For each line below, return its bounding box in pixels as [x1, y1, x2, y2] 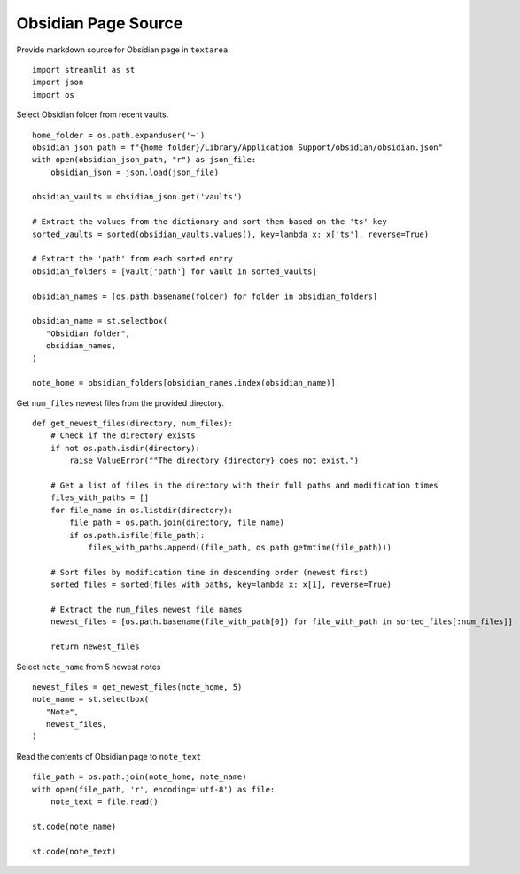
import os [32, 90, 74, 99]
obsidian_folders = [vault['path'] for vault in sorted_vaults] [32, 266, 318, 277]
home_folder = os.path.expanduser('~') [32, 129, 206, 140]
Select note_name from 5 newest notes [16, 661, 161, 672]
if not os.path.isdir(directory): [50, 443, 201, 453]
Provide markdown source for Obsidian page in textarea [16, 44, 229, 55]
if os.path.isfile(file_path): [69, 530, 206, 540]
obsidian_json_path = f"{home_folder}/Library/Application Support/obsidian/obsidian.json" [32, 142, 443, 152]
